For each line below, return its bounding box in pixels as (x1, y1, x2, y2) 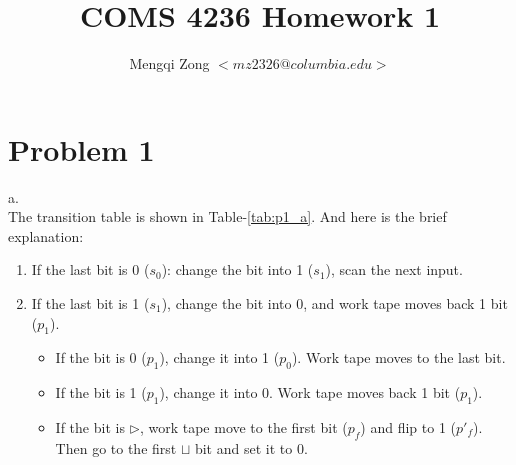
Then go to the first (55, 437, 177, 458)
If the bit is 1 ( (55, 382, 147, 403)
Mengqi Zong (129, 53, 210, 74)
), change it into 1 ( (159, 347, 280, 368)
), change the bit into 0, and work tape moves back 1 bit (161, 293, 508, 314)
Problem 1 (8, 128, 155, 169)
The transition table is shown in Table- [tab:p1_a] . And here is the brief (8, 206, 447, 227)
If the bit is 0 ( (55, 347, 147, 368)
